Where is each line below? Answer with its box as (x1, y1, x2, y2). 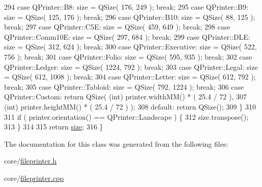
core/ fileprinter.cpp (4, 172, 64, 183)
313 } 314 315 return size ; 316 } (4, 121, 103, 132)
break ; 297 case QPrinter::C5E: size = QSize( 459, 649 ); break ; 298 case (4, 21, 230, 32)
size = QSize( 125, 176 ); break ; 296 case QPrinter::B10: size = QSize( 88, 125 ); (4, 11, 255, 22)
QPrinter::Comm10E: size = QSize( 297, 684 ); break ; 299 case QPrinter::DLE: (4, 31, 250, 42)
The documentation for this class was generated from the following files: (4, 138, 228, 149)
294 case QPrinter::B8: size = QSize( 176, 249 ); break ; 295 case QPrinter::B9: (4, 2, 248, 12)
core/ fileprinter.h (4, 155, 57, 166)
